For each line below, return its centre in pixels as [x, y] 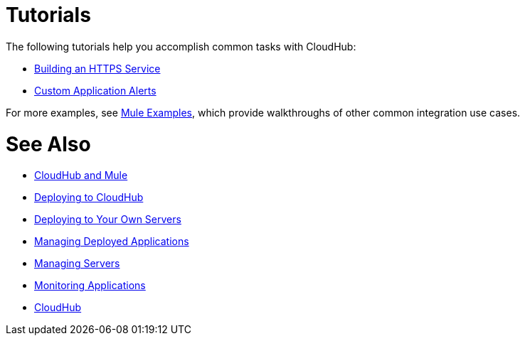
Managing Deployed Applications [112, 242]
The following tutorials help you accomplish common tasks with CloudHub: [181, 46]
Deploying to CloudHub [89, 197]
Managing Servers [77, 264]
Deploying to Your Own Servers [108, 220]
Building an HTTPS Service [97, 68]
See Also [48, 144]
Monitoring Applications [90, 286]
